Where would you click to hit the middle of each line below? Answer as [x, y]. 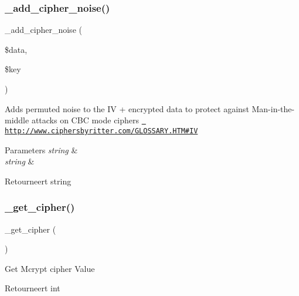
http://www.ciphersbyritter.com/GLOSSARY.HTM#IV [101, 131]
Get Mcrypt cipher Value [50, 268]
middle [17, 120]
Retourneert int [33, 288]
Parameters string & [41, 149]
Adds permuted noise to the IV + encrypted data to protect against [127, 108]
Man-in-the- [273, 108]
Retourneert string [38, 181]
